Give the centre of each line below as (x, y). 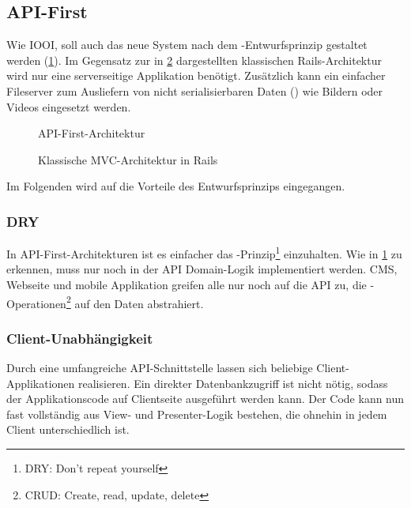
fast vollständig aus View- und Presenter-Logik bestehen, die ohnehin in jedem (197, 414)
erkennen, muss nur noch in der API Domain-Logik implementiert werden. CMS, (202, 269)
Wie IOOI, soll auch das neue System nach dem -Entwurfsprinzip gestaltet (187, 45)
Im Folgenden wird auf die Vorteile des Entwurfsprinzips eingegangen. (176, 186)
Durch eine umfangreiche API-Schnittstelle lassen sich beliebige (160, 368)
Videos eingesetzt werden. (69, 106)
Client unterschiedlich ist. (68, 429)
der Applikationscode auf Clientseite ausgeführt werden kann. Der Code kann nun (205, 399)
